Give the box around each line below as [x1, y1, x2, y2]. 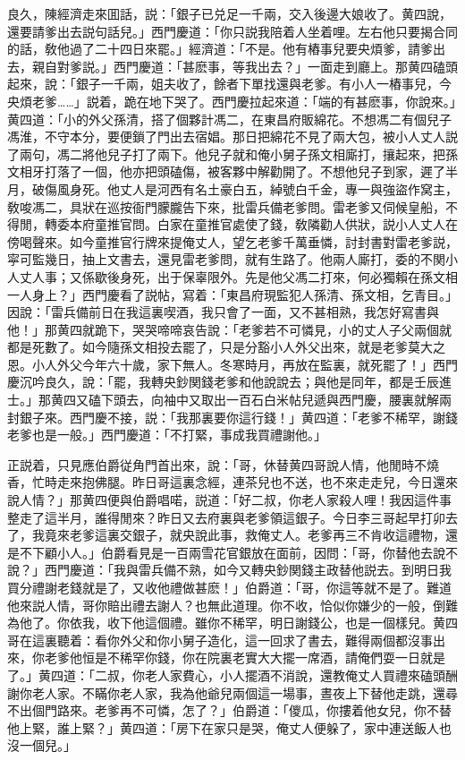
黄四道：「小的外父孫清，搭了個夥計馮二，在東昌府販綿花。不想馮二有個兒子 [7, 109, 452, 128]
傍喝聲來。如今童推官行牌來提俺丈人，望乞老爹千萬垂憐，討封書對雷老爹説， [7, 232, 458, 251]
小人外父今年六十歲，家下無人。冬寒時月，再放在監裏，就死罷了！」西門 [31, 354, 458, 373]
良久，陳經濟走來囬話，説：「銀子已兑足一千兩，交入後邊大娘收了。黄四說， [7, 4, 452, 22]
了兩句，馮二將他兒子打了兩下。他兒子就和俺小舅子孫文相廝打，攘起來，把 [7, 144, 445, 163]
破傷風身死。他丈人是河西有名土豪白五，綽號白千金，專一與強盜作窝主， [31, 179, 458, 198]
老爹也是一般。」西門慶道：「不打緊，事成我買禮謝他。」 [7, 425, 326, 444]
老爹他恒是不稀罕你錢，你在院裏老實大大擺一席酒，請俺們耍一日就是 [44, 648, 445, 667]
